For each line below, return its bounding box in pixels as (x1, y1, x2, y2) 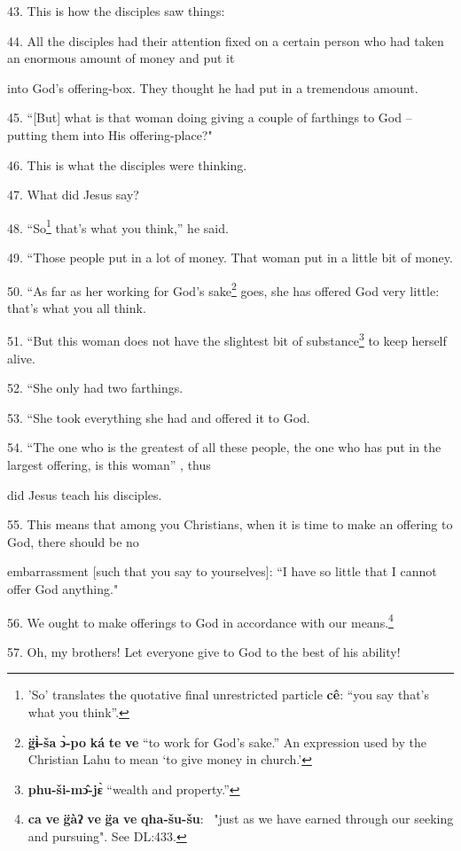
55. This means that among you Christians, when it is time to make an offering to (7, 515, 453, 534)
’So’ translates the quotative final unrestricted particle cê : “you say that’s (27, 685, 430, 704)
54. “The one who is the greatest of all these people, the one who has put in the (7, 438, 441, 457)
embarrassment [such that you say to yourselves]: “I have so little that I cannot (7, 562, 437, 581)
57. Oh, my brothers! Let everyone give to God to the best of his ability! (7, 642, 401, 660)
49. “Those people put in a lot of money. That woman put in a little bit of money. (7, 248, 453, 266)
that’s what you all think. (7, 298, 146, 316)
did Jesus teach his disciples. (7, 485, 162, 504)
